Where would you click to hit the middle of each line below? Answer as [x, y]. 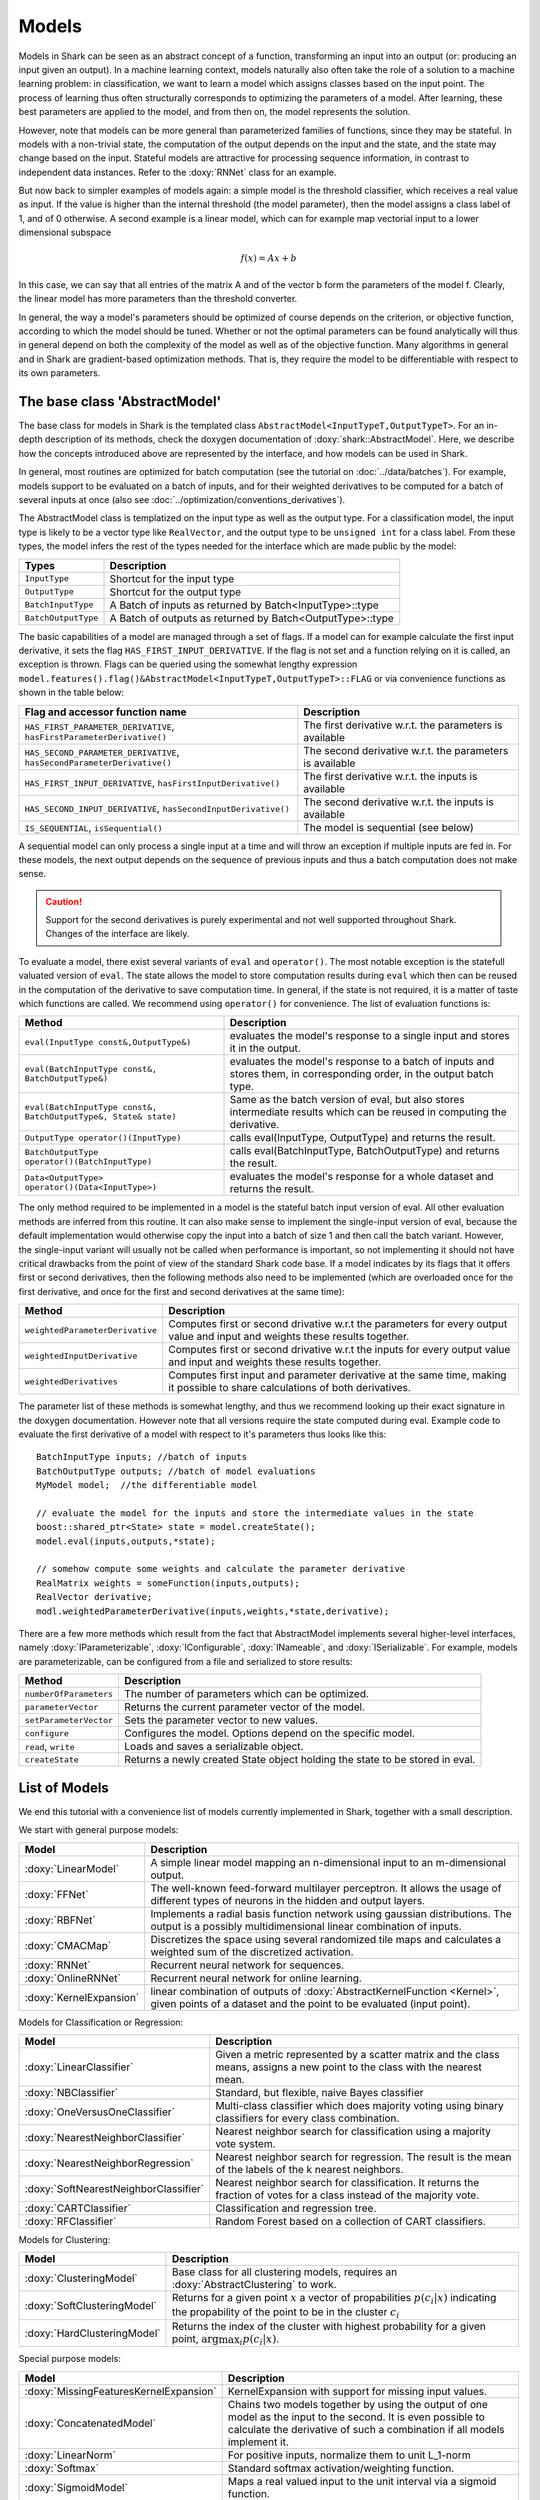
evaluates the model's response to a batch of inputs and [362, 1062]
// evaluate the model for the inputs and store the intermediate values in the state [255, 1513]
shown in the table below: [71, 692]
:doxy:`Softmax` [62, 2468]
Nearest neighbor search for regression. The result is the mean [363, 2157]
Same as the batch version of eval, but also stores [347, 1100]
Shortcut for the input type [172, 578]
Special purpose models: [70, 2359]
